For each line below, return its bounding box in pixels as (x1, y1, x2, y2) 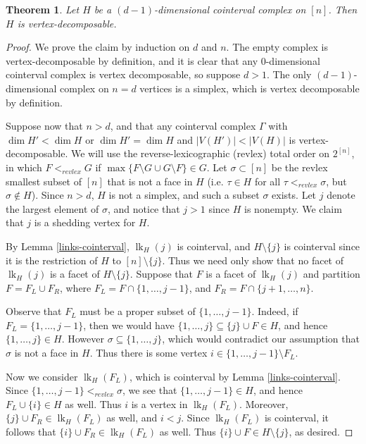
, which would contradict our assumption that (162, 331, 360, 346)
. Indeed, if (251, 304, 298, 319)
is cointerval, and (177, 238, 251, 253)
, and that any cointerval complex (110, 118, 256, 133)
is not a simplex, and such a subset (108, 187, 260, 202)
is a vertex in (131, 396, 188, 411)
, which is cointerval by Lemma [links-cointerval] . (129, 369, 341, 383)
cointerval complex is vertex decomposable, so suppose (6, 67, 241, 82)
